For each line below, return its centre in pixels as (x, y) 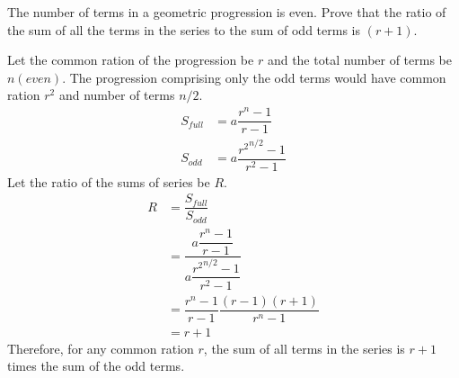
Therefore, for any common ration (101, 348)
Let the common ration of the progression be (131, 60)
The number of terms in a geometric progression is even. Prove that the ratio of (227, 12)
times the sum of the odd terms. (96, 366)
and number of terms (117, 95)
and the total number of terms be (359, 60)
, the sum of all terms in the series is (304, 348)
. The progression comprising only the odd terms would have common (254, 77)
